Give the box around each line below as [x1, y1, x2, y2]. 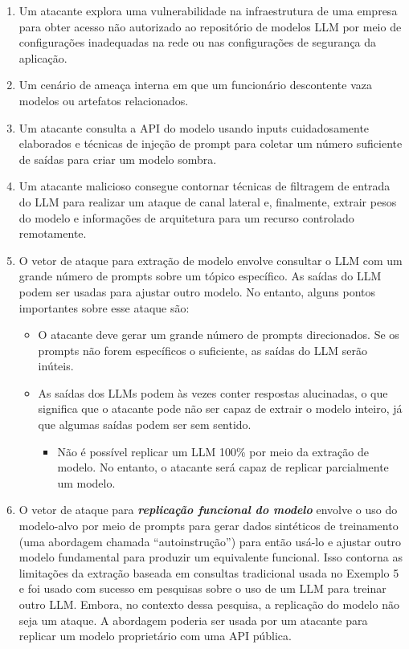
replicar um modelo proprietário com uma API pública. [18, 627, 292, 644]
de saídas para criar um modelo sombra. [18, 150, 217, 167]
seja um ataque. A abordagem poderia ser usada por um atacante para [18, 611, 368, 628]
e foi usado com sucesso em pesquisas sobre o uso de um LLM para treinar [18, 580, 387, 597]
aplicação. [18, 49, 67, 66]
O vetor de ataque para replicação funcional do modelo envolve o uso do [18, 501, 398, 518]
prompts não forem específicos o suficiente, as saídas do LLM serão [38, 341, 367, 358]
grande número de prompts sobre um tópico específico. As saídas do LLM [18, 267, 382, 284]
